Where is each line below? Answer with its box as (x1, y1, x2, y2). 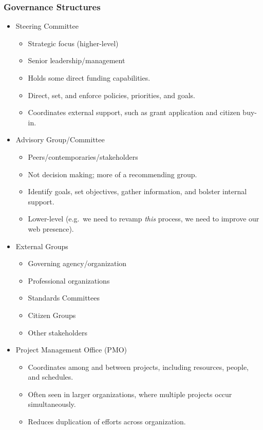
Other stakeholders (28, 327, 87, 338)
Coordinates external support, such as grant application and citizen (28, 107, 240, 118)
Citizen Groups (28, 309, 76, 320)
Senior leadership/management (28, 55, 125, 66)
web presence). (28, 223, 74, 234)
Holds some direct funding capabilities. (28, 72, 151, 83)
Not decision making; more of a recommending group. (28, 169, 197, 179)
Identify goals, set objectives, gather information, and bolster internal (28, 186, 247, 197)
